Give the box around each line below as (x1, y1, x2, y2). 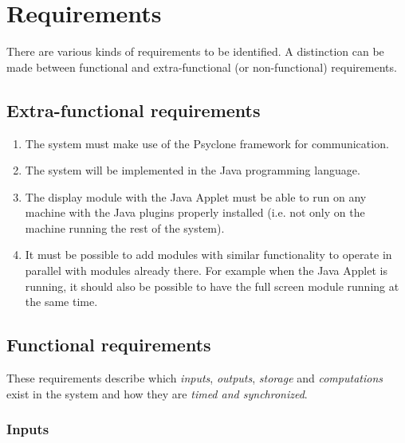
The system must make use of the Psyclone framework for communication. (25, 135, 389, 151)
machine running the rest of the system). (25, 219, 225, 236)
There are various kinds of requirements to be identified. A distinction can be (6, 43, 384, 60)
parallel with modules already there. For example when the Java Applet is (25, 262, 387, 279)
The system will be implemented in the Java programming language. (25, 162, 360, 178)
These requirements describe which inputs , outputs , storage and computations (6, 370, 383, 386)
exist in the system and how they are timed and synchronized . (6, 385, 308, 402)
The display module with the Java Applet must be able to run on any (25, 188, 367, 205)
